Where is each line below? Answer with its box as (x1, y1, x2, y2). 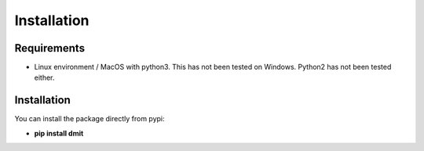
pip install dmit (34, 128, 84, 138)
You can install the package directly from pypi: (14, 114, 165, 124)
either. (34, 73, 55, 82)
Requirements (14, 41, 86, 55)
